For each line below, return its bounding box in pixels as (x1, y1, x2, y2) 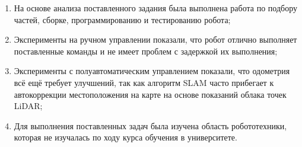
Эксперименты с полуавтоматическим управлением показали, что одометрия (14, 65, 290, 77)
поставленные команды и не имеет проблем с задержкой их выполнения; (14, 44, 278, 57)
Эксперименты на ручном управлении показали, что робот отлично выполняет (14, 33, 297, 46)
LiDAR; (14, 100, 43, 112)
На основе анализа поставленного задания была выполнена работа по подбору (14, 2, 297, 14)
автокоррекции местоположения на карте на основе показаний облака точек (14, 88, 287, 100)
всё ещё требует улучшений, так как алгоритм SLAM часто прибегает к (14, 76, 274, 88)
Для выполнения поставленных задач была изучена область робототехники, (14, 119, 287, 132)
